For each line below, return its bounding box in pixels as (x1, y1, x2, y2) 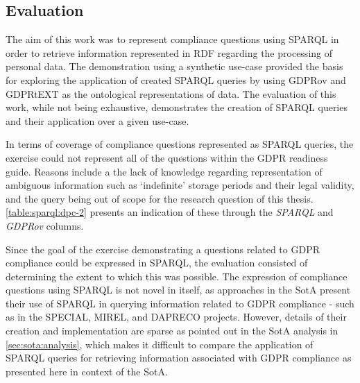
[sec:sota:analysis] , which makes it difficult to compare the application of (6, 337, 314, 351)
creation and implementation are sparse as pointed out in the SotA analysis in (6, 323, 338, 338)
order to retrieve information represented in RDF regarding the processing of (6, 45, 333, 60)
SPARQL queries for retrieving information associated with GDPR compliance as (6, 350, 352, 365)
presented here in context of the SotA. (6, 364, 168, 378)
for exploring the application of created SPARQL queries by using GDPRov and (6, 72, 346, 87)
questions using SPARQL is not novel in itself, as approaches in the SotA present (6, 282, 351, 297)
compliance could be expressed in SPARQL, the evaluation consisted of (6, 255, 308, 270)
